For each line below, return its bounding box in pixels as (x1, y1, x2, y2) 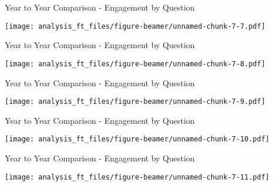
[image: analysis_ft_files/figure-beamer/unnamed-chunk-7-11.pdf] (5, 173, 270, 181)
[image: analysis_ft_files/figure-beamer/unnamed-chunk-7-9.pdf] (5, 97, 265, 106)
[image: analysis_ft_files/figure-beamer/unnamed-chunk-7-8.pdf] (5, 59, 265, 68)
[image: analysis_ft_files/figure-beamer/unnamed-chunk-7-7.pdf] (5, 22, 265, 31)
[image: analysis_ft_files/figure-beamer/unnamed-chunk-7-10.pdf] (5, 135, 270, 144)
